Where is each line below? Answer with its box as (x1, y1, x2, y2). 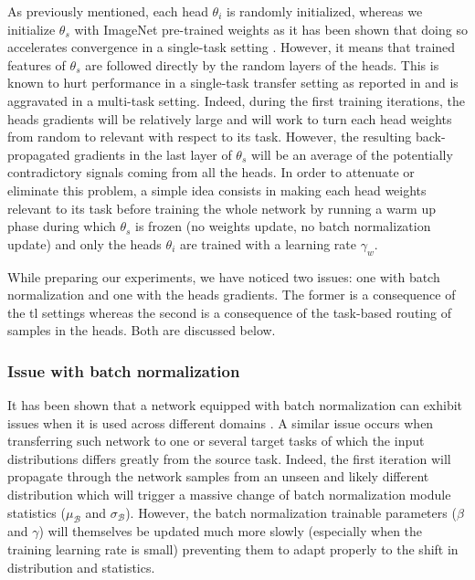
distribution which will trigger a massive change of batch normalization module (7, 485, 451, 504)
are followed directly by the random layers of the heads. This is (85, 55, 439, 74)
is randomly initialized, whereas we (226, 2, 423, 20)
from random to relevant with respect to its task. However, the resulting (7, 127, 412, 146)
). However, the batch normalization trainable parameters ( (125, 502, 457, 522)
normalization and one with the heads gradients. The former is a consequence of (7, 285, 456, 304)
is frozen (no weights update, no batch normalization (135, 216, 431, 236)
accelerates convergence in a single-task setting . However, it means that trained (7, 37, 456, 57)
